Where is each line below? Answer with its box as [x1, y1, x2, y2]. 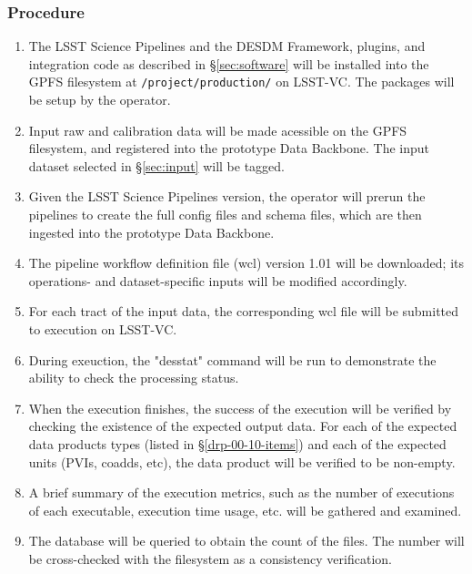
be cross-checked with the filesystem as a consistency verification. [28, 548, 392, 568]
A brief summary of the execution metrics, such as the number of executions [28, 483, 455, 502]
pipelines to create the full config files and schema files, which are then [28, 205, 422, 224]
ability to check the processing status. [28, 368, 239, 387]
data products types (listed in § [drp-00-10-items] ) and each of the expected [28, 434, 447, 453]
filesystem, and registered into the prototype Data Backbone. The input [28, 138, 429, 158]
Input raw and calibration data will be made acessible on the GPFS [28, 120, 407, 139]
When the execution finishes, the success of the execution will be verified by [28, 398, 452, 417]
